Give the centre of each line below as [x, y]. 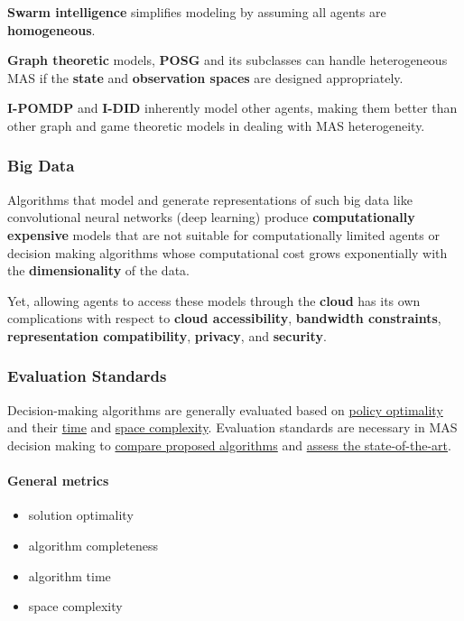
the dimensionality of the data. [98, 270]
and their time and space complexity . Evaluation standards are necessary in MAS [232, 427]
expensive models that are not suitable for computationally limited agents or [223, 234]
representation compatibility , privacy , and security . [167, 335]
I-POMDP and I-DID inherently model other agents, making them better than [232, 108]
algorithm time [70, 575]
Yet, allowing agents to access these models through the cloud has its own [214, 300]
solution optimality [81, 515]
